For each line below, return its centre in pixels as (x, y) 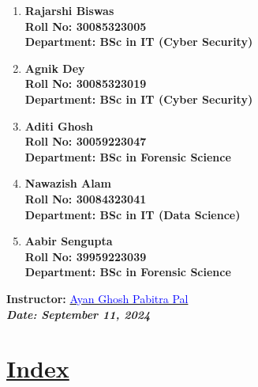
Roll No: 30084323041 (86, 198)
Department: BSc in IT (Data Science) (133, 214)
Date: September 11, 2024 (79, 314)
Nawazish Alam (68, 183)
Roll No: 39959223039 (86, 256)
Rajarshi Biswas (69, 10)
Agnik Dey (55, 68)
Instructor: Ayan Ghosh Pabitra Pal (97, 298)
